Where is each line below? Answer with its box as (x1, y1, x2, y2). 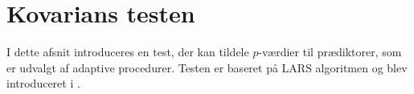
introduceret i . (6, 75, 80, 92)
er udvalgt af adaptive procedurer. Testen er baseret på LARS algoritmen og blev (6, 59, 408, 76)
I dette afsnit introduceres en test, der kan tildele (6, 43, 249, 60)
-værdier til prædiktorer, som (258, 43, 402, 60)
